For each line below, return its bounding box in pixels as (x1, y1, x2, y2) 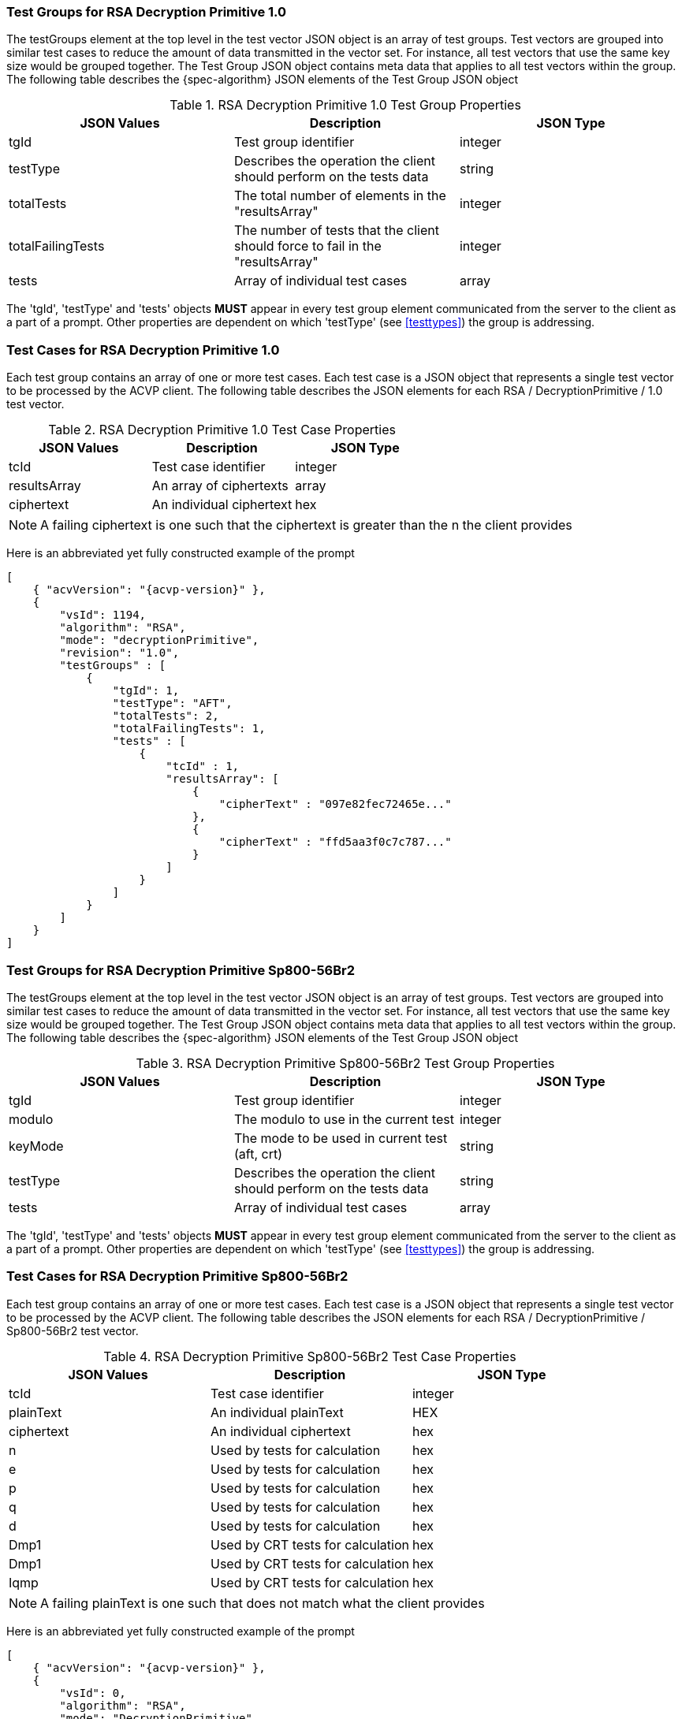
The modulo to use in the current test (233, 1111, 454, 1127)
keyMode (9, 1137, 64, 1154)
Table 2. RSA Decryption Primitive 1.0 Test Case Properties (48, 422, 396, 438)
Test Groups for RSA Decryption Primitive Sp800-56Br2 (6, 962, 355, 978)
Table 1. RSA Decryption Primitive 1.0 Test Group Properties (170, 97, 521, 113)
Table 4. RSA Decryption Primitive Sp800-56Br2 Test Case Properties (103, 1348, 516, 1364)
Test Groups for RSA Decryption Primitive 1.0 (6, 4, 287, 20)
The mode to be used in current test (233, 1129, 448, 1146)
